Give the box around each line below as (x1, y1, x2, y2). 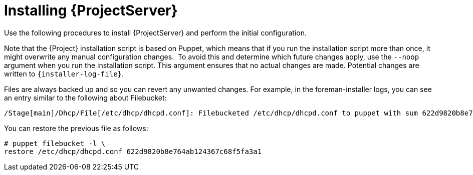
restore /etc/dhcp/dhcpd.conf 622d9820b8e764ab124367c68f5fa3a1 (4, 147, 262, 155)
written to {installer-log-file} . (4, 69, 124, 78)
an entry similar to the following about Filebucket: (4, 93, 167, 102)
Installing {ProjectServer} (4, 2, 178, 19)
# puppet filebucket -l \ (4, 139, 106, 147)
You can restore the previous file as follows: (4, 123, 148, 132)
